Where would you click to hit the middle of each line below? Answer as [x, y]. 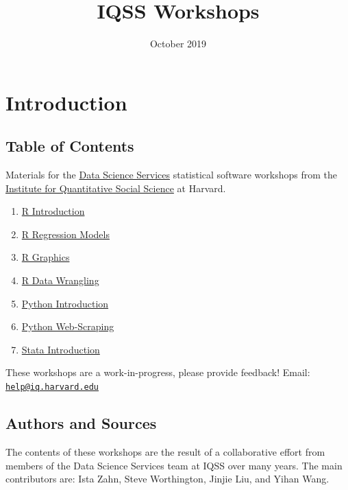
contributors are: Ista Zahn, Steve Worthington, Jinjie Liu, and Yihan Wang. [167, 479]
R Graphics [46, 257]
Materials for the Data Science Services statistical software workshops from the [171, 175]
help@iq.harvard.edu [52, 387]
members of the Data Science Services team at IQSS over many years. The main [174, 465]
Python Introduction [65, 303]
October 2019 [178, 44]
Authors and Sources [81, 423]
